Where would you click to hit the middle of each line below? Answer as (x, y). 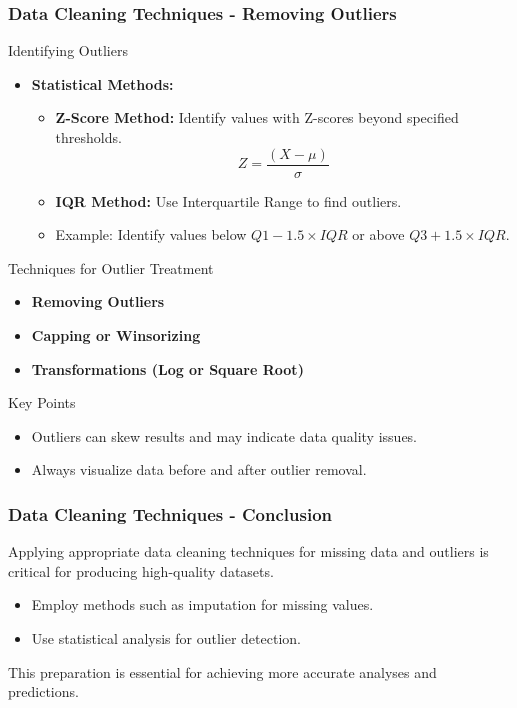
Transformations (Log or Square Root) (167, 368)
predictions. (43, 691)
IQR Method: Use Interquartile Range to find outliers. (228, 200)
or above (378, 234)
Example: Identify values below (151, 234)
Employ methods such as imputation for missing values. (202, 604)
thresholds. (88, 137)
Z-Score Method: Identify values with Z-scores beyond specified (257, 117)
